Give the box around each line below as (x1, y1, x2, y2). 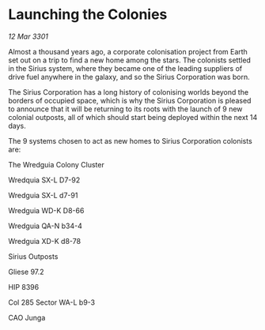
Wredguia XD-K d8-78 (8, 236, 81, 246)
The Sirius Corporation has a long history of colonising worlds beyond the (8, 87, 249, 96)
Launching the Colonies (8, 6, 168, 24)
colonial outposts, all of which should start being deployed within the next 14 (8, 112, 258, 122)
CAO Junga (8, 313, 46, 322)
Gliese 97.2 (8, 267, 45, 276)
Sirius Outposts (8, 251, 59, 261)
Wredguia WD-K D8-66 (8, 205, 85, 215)
